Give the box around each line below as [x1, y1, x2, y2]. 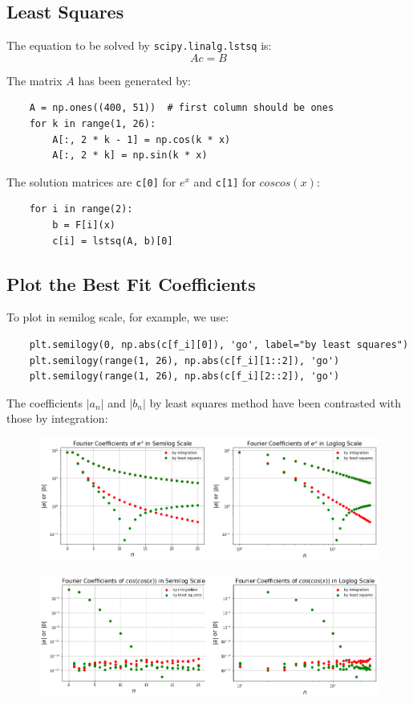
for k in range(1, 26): [29, 118, 156, 130]
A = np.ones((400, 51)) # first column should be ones [29, 102, 334, 114]
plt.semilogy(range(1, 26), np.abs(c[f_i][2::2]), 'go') [29, 370, 340, 383]
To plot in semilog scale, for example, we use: [6, 309, 229, 325]
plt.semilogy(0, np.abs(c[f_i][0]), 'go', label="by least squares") [29, 339, 409, 351]
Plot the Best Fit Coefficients [6, 271, 256, 296]
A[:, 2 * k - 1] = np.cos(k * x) [52, 133, 231, 145]
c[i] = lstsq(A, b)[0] [52, 235, 173, 247]
